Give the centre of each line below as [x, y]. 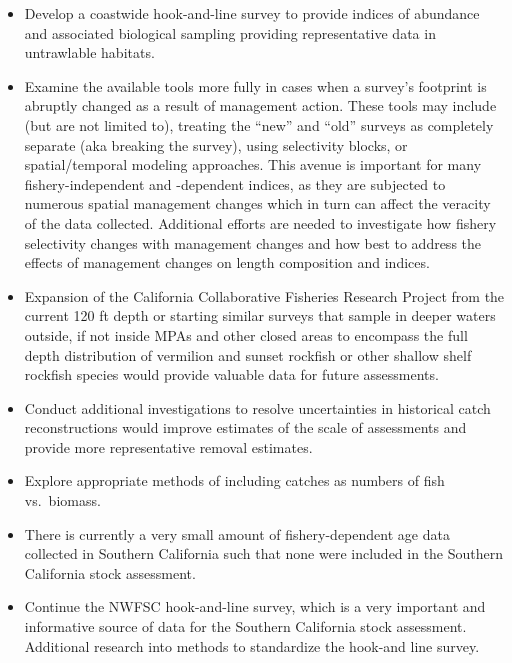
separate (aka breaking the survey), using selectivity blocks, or [216, 144]
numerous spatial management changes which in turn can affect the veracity [257, 203]
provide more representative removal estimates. [168, 446]
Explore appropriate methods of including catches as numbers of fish [234, 480]
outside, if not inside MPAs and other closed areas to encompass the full [246, 334]
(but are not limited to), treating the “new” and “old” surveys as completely [259, 124]
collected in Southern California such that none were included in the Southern [264, 553]
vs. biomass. [62, 500]
